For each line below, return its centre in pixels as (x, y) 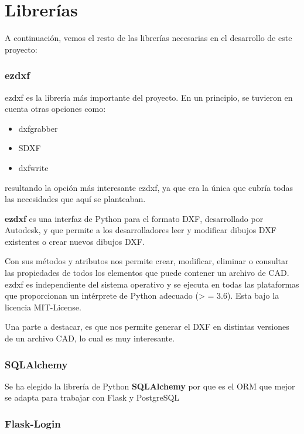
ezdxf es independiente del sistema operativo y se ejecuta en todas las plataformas (152, 284)
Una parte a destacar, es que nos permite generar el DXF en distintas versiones (147, 327)
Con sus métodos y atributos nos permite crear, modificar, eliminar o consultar (147, 261)
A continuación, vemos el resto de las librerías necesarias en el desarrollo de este (148, 38)
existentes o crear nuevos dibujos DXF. (75, 241)
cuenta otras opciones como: (55, 109)
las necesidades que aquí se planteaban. (75, 199)
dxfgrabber (38, 128)
